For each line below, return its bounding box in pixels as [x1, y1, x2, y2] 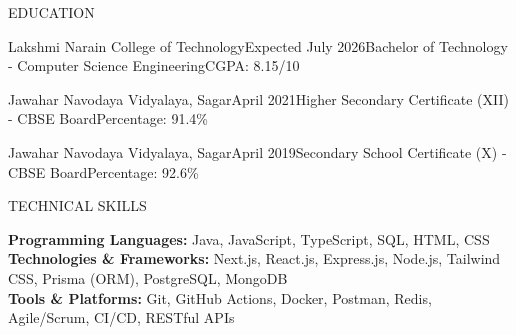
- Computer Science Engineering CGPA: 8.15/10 [8, 55, 300, 76]
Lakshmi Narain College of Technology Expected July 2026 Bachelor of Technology [8, 35, 508, 56]
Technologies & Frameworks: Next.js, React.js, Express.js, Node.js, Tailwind [8, 248, 501, 269]
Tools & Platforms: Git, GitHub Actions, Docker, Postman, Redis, [8, 287, 432, 308]
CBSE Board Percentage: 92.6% [8, 161, 199, 182]
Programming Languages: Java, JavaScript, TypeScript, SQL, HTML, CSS [8, 228, 490, 249]
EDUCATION [8, 2, 95, 22]
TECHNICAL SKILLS [8, 195, 147, 216]
